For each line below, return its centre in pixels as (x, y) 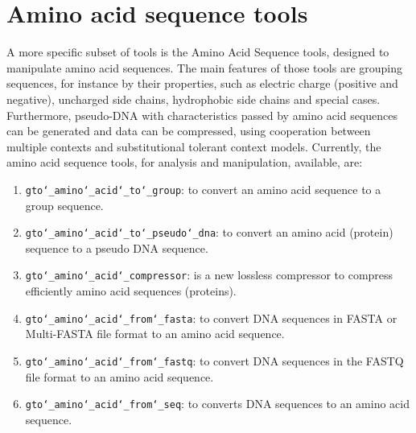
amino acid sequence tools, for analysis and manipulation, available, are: (185, 162)
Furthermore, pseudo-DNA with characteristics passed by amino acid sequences (202, 115)
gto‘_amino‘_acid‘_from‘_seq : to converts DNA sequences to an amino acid (218, 404)
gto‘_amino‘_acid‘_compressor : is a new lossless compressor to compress (209, 275)
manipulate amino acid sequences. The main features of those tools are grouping (205, 67)
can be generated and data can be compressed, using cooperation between (189, 131)
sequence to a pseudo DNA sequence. (117, 247)
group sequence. (64, 205)
